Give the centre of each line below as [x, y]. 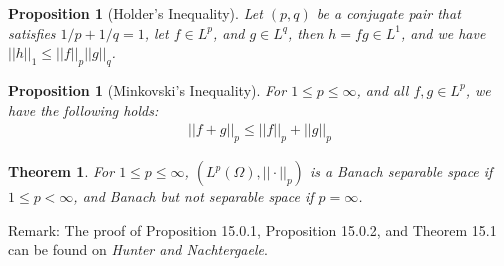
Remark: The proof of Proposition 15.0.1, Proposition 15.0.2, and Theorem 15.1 [252, 229]
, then [305, 32]
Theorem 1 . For [61, 171]
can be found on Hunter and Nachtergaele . [138, 249]
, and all [382, 89]
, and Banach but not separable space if [193, 196]
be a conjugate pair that [388, 13]
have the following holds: [83, 109]
